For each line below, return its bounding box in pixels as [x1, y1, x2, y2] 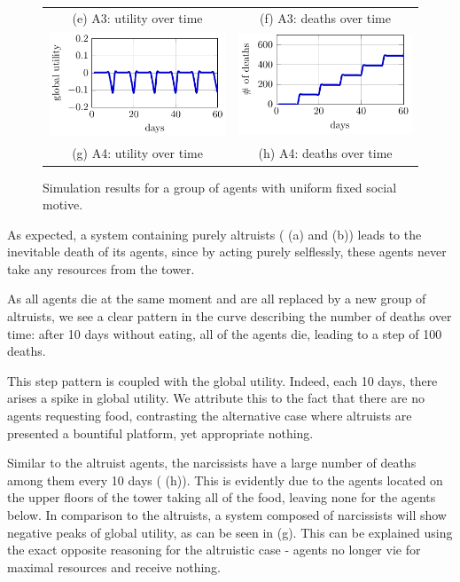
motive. [43, 195, 83, 214]
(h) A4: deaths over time [258, 144, 393, 162]
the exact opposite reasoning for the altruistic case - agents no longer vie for [7, 540, 421, 559]
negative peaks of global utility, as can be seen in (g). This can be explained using [7, 523, 453, 541]
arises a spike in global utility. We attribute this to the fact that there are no [7, 389, 425, 407]
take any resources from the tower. [7, 259, 195, 278]
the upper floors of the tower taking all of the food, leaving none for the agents [7, 488, 436, 507]
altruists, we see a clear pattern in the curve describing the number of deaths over [7, 307, 452, 326]
